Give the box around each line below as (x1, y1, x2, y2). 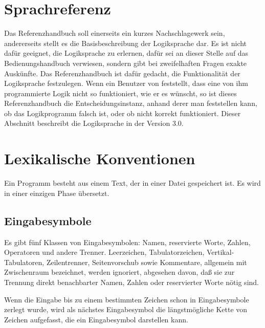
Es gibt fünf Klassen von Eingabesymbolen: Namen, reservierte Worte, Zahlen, (4, 236, 251, 247)
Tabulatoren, (4, 256, 45, 267)
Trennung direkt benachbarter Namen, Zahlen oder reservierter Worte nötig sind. (4, 276, 259, 287)
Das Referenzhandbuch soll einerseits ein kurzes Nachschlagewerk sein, (4, 28, 225, 38)
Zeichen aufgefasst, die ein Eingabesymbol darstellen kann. (4, 314, 188, 324)
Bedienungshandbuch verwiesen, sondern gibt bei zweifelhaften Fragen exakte (4, 57, 247, 68)
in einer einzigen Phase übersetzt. (4, 187, 109, 198)
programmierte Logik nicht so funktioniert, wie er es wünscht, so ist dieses (4, 88, 237, 98)
